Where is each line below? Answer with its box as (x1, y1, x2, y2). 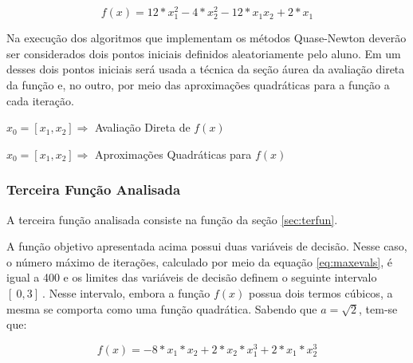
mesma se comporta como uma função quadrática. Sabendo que (6, 300, 317, 317)
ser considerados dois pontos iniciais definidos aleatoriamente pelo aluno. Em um (6, 45, 401, 61)
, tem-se (359, 300, 398, 317)
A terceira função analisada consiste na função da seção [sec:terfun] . (6, 211, 338, 227)
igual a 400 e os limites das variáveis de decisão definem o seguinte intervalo (6, 269, 377, 286)
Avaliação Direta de (95, 119, 191, 136)
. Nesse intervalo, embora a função (42, 284, 210, 301)
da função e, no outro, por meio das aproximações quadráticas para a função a (6, 77, 390, 93)
